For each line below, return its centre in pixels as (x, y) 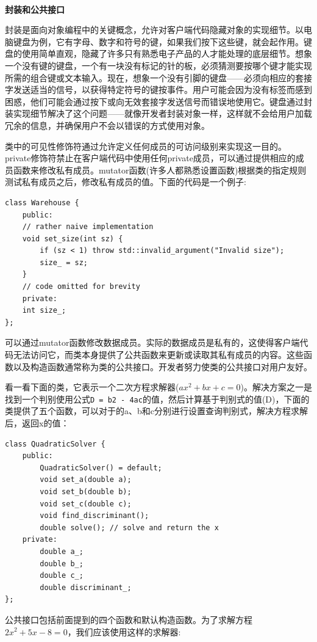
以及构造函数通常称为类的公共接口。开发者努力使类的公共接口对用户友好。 (162, 366)
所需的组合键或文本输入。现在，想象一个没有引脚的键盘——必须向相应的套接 (158, 77)
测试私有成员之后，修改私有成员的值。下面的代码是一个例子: (126, 182)
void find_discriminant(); (94, 516)
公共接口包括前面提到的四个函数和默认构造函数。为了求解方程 (129, 619)
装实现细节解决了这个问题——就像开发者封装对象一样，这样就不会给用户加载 (158, 113)
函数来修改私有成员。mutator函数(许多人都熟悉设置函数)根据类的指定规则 (160, 170)
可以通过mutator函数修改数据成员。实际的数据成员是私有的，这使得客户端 (152, 342)
